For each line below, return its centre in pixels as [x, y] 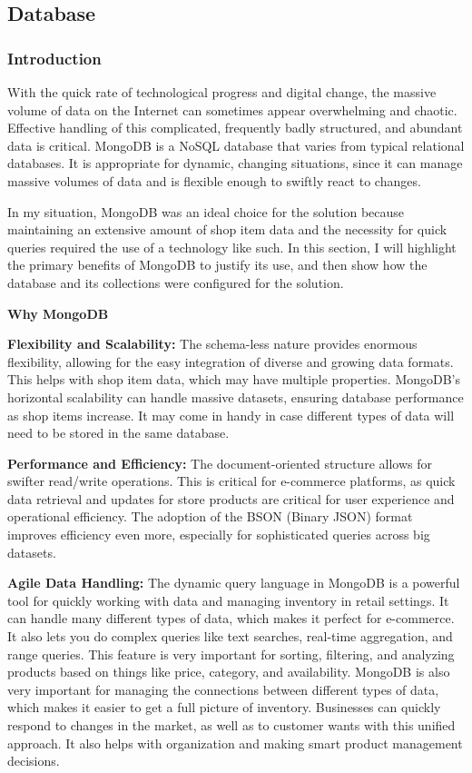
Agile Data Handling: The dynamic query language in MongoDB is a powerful [234, 583]
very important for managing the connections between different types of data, [223, 689]
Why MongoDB [58, 313]
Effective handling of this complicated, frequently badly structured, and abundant [235, 128]
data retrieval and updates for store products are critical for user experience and [231, 498]
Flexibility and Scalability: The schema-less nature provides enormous [212, 344]
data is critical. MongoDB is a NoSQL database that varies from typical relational [236, 145]
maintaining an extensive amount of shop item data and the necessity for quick [227, 229]
